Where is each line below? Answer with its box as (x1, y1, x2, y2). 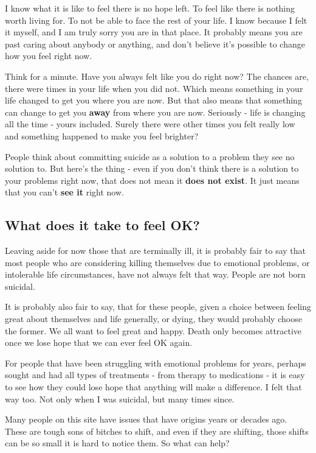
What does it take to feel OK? (5, 216, 201, 234)
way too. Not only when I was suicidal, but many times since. (5, 392, 235, 405)
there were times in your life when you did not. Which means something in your (5, 82, 303, 94)
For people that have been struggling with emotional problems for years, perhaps (5, 356, 306, 369)
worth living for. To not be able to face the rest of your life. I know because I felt (5, 13, 307, 26)
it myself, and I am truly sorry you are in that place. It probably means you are (5, 26, 303, 38)
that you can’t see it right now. (5, 186, 124, 198)
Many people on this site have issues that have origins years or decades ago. (5, 413, 287, 426)
